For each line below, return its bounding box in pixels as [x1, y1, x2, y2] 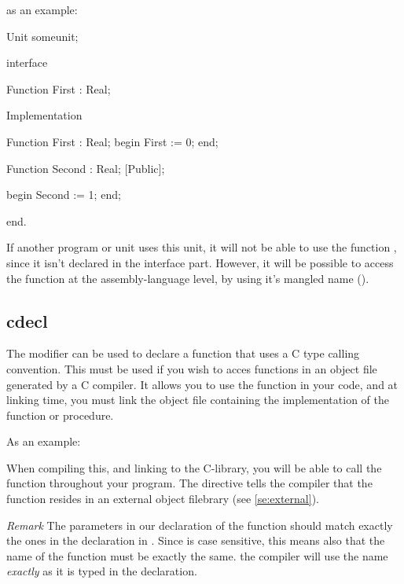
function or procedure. [6, 406, 114, 423]
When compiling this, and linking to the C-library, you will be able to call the [6, 459, 382, 476]
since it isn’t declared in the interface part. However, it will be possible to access [6, 254, 394, 270]
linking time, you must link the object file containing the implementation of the [6, 391, 389, 408]
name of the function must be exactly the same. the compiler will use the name [6, 547, 388, 564]
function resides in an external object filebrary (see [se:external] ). [6, 490, 319, 507]
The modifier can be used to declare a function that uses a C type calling [6, 345, 360, 362]
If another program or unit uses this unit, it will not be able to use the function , [6, 239, 397, 255]
